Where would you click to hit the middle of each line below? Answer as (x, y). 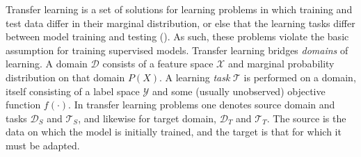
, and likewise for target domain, (147, 118)
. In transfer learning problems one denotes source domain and (202, 105)
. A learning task (195, 77)
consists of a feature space (158, 64)
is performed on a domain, (300, 77)
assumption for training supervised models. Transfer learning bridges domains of (177, 50)
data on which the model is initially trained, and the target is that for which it (174, 132)
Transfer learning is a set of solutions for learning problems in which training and (179, 9)
